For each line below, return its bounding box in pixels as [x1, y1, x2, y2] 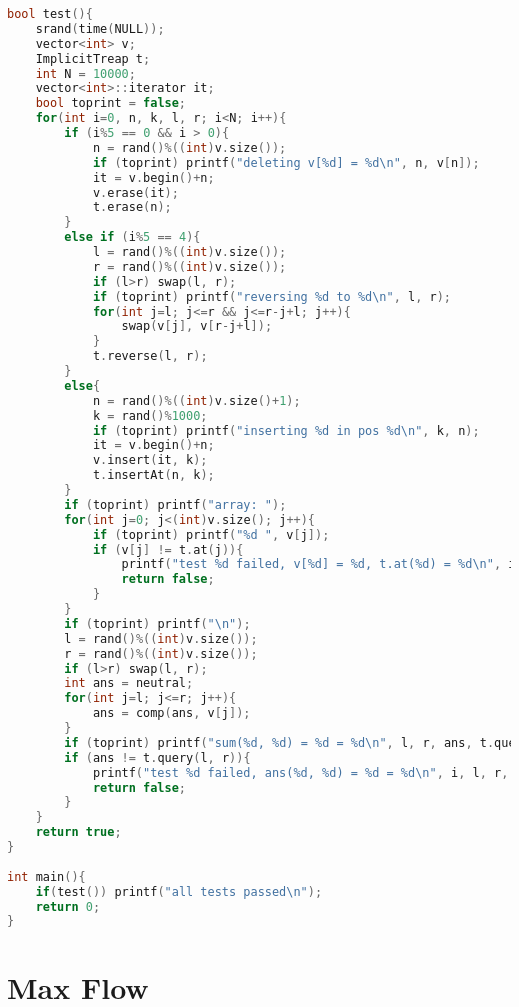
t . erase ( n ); [92, 200, 172, 215]
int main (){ [7, 869, 86, 884]
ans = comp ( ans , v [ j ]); [92, 706, 251, 721]
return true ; [35, 825, 122, 840]
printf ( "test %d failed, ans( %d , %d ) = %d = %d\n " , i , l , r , [92, 765, 509, 780]
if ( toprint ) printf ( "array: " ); [64, 497, 287, 512]
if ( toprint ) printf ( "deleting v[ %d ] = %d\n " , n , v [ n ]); [92, 155, 480, 170]
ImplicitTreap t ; [35, 51, 151, 66]
